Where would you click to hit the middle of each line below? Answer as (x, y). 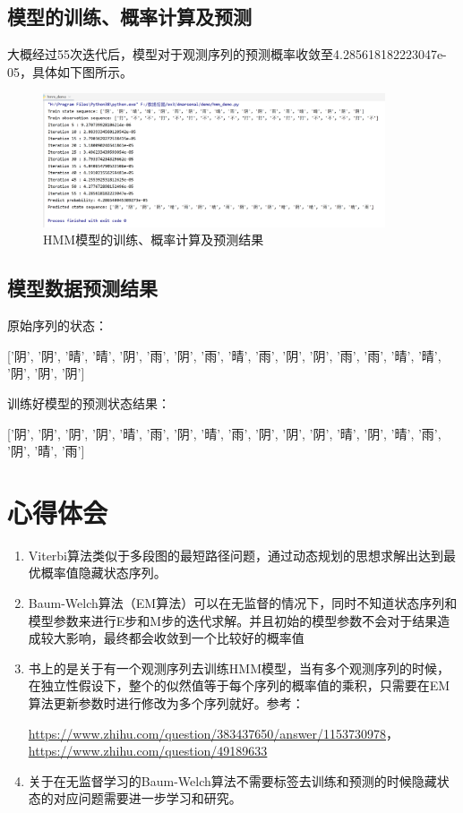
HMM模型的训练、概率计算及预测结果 (154, 240)
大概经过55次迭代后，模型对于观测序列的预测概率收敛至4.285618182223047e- (227, 54)
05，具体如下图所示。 (70, 71)
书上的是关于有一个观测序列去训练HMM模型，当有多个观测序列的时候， (239, 668)
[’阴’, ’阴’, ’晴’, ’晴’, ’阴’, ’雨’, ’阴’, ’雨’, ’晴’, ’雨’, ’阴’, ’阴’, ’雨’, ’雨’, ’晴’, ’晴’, (224, 355)
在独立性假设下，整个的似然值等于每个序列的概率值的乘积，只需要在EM (239, 685)
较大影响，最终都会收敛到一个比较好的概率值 (172, 638)
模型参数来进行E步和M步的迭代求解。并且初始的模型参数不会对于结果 (233, 620)
